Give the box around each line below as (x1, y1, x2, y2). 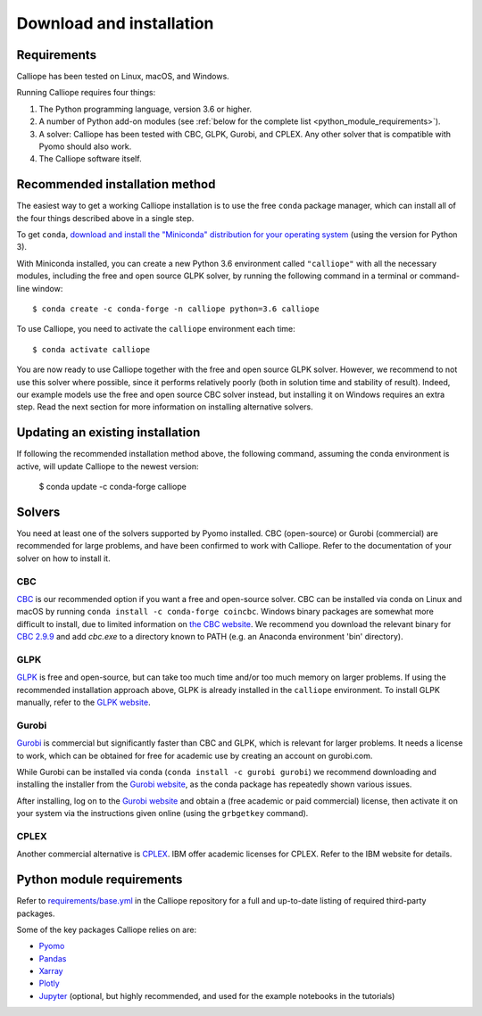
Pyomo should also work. (38, 141, 132, 152)
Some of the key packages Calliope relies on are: (16, 924, 196, 935)
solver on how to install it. (16, 553, 111, 564)
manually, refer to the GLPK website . (16, 697, 151, 707)
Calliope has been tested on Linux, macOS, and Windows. (16, 71, 229, 82)
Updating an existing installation (16, 425, 201, 441)
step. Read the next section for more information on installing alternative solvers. (16, 401, 314, 412)
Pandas (38, 953, 67, 963)
